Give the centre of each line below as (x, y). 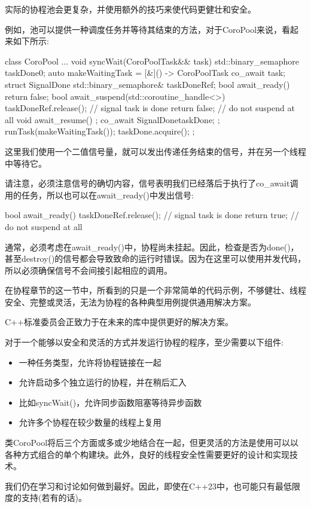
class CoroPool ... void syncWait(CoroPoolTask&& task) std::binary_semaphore (152, 61)
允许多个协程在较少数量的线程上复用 (90, 422)
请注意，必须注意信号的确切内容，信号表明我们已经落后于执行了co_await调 (152, 183)
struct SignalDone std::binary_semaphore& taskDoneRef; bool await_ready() (147, 84)
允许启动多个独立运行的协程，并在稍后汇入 (103, 382)
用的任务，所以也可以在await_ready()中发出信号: (99, 195)
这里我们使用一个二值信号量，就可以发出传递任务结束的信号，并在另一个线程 (155, 151)
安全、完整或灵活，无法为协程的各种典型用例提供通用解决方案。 (130, 302)
